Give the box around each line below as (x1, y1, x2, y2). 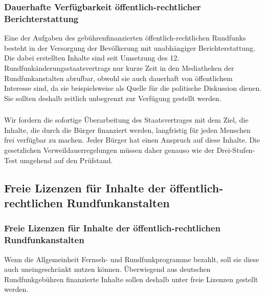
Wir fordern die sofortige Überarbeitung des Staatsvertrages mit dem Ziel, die (4, 114, 249, 125)
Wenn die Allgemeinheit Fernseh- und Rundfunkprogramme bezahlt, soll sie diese (4, 253, 259, 264)
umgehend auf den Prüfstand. (19, 154, 113, 165)
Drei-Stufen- (216, 145, 255, 155)
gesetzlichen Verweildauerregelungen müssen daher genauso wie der (4, 145, 214, 155)
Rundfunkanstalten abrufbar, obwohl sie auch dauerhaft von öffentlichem (4, 72, 233, 83)
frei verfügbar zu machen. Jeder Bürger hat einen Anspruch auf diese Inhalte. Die (4, 134, 260, 145)
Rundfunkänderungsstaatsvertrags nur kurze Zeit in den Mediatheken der (4, 62, 234, 73)
